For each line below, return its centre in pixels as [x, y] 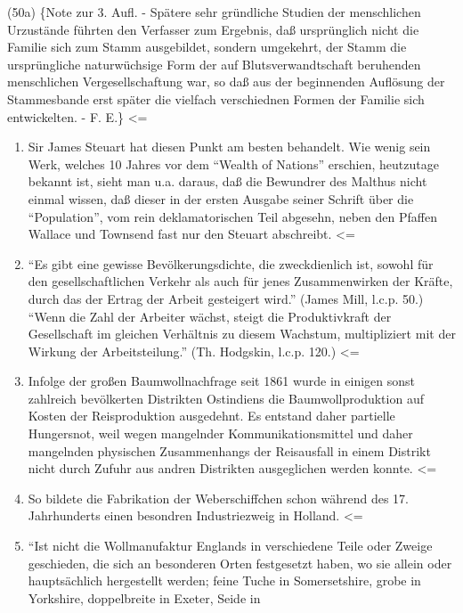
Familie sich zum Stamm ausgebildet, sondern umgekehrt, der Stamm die [207, 47]
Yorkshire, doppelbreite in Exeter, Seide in [144, 597]
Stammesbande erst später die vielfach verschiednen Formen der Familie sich [216, 98]
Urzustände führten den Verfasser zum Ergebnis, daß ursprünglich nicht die [213, 29]
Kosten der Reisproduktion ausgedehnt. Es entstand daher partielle [211, 416]
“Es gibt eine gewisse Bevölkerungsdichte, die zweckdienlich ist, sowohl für [231, 263]
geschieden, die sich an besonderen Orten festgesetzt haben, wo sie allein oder [240, 563]
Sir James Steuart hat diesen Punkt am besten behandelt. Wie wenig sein [229, 147]
